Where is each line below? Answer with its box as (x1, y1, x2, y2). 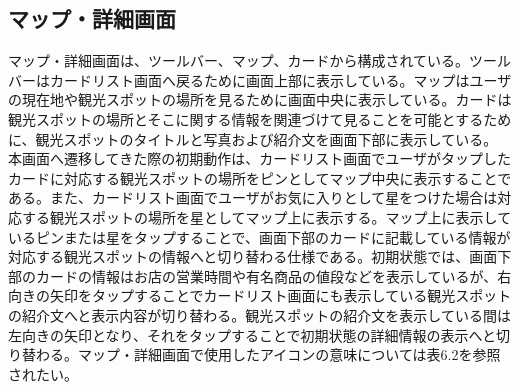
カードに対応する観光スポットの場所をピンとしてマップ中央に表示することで (8, 167, 512, 188)
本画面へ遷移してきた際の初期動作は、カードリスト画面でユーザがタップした (8, 148, 511, 169)
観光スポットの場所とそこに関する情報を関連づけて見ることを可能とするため (8, 108, 512, 129)
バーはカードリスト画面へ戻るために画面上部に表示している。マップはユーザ (8, 69, 512, 90)
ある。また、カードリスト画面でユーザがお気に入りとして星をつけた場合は (8, 187, 498, 208)
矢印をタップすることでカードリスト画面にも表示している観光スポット (49, 285, 512, 306)
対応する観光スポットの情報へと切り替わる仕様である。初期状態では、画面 (8, 246, 498, 267)
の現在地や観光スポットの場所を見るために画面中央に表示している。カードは (8, 89, 512, 110)
